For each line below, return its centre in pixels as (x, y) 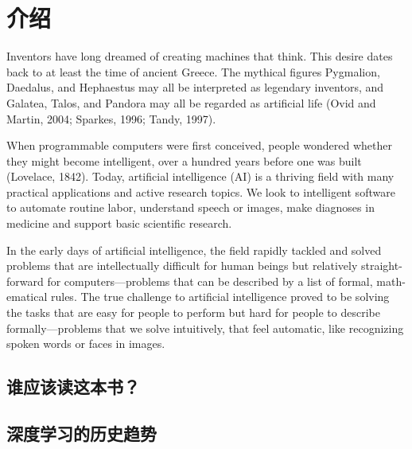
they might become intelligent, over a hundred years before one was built (184, 160)
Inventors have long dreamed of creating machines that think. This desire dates (200, 56)
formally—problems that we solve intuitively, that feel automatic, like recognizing (205, 328)
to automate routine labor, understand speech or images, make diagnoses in (190, 207)
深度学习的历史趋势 (82, 433)
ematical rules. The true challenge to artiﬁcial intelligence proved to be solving (198, 297)
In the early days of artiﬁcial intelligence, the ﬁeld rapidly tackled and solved (194, 250)
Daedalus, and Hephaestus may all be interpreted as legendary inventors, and (195, 87)
